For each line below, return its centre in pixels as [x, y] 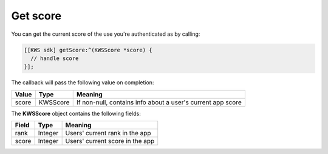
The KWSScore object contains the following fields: [76, 113]
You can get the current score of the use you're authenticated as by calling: [106, 34]
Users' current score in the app [110, 141]
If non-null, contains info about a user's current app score [159, 102]
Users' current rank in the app [108, 133]
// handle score [55, 58]
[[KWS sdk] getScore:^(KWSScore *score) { [88, 50]
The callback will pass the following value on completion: [83, 82]
